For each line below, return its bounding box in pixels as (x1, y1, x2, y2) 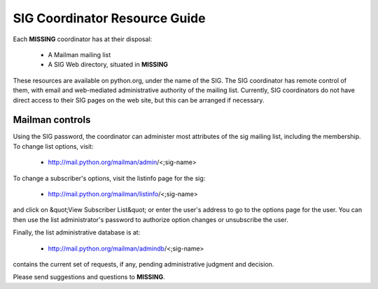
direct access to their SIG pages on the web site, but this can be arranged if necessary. (13, 96, 265, 104)
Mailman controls (13, 114, 91, 126)
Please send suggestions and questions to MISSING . (13, 273, 165, 281)
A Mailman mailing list (48, 50, 111, 59)
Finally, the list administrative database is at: (13, 228, 141, 237)
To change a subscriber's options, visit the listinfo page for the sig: (13, 174, 206, 182)
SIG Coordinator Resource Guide (13, 10, 206, 26)
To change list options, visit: (13, 142, 94, 150)
